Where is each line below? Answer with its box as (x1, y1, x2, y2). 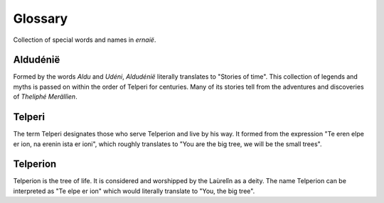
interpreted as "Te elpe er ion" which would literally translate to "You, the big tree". (13, 187, 255, 195)
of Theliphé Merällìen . (13, 92, 78, 101)
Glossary (13, 11, 68, 26)
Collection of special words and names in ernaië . (13, 35, 156, 44)
